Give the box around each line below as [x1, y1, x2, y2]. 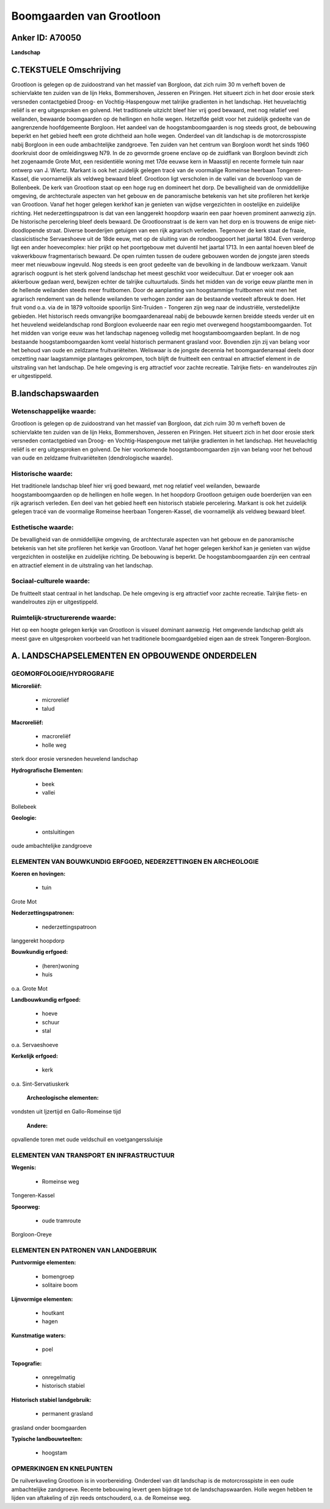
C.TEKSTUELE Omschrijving [11, 64, 122, 75]
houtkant [42, 1309, 64, 1317]
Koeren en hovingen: [11, 870, 66, 877]
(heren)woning [42, 962, 79, 969]
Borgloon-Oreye [11, 1231, 52, 1238]
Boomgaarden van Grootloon [11, 9, 161, 23]
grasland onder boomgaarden [11, 1424, 87, 1431]
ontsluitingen [42, 828, 75, 836]
